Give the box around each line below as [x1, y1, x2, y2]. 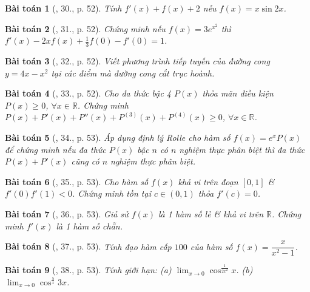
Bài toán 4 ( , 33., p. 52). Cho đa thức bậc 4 [5, 87, 171, 100]
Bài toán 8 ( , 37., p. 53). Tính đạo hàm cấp [5, 240, 172, 253]
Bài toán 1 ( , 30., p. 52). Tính [5, 2, 122, 14]
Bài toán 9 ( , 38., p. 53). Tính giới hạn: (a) [5, 263, 172, 276]
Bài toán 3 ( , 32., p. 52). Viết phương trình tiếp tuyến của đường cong [5, 55, 270, 67]
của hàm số [190, 240, 233, 253]
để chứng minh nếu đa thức [5, 143, 106, 155]
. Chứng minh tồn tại [72, 187, 151, 200]
